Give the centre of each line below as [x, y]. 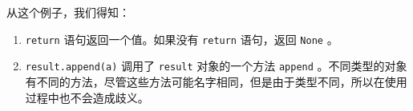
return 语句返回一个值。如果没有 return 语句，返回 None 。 [182, 39]
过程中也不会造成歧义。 [87, 97]
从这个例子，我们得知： [68, 12]
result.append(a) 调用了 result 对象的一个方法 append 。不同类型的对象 [216, 66]
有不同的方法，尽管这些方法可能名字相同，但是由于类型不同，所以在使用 [216, 81]
